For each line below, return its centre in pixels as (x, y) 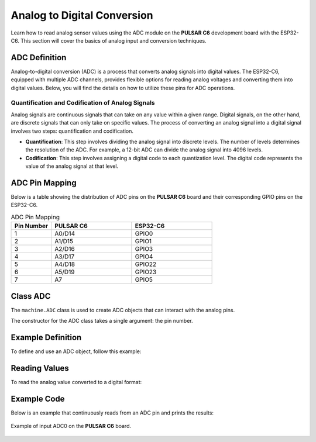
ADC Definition (39, 58)
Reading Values (40, 368)
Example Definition (46, 337)
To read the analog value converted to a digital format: (76, 382)
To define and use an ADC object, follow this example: (76, 351)
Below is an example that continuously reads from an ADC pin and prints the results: (112, 413)
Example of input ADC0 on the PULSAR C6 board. (71, 426)
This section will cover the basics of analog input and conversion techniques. (114, 40)
